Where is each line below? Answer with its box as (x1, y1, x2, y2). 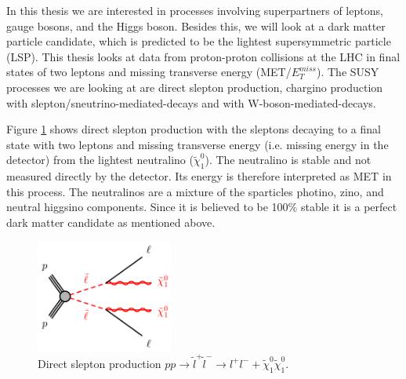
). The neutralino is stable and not (205, 151, 372, 168)
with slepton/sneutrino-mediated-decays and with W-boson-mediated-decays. (6, 94, 376, 111)
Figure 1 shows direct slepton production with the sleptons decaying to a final (6, 121, 381, 137)
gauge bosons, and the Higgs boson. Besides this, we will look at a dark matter (6, 17, 386, 34)
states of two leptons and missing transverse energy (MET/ (6, 64, 292, 80)
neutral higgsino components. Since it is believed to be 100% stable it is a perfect (6, 199, 397, 215)
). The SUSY (317, 64, 379, 80)
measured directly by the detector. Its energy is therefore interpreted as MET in (6, 168, 392, 184)
